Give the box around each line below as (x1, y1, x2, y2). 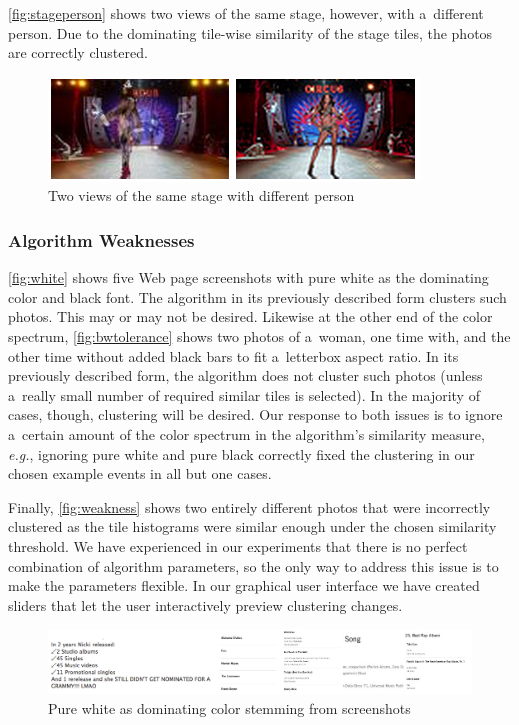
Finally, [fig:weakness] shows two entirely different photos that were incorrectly (8, 496, 491, 517)
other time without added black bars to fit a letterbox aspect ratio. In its (8, 345, 459, 366)
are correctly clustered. (8, 42, 148, 63)
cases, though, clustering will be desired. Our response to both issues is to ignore (8, 404, 503, 425)
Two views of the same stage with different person (48, 185, 355, 206)
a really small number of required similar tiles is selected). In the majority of (8, 384, 480, 405)
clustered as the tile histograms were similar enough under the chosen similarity (8, 516, 497, 537)
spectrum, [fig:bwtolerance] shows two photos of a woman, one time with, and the (8, 325, 511, 346)
